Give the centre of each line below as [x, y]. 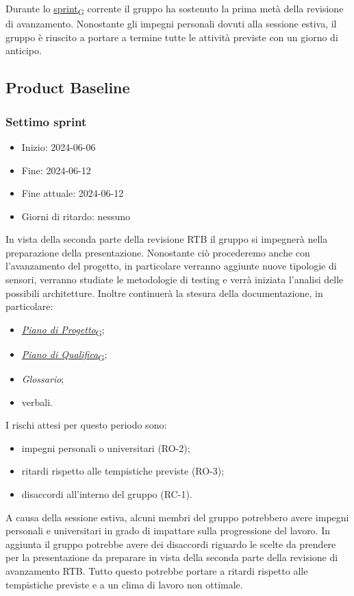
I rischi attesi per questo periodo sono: [86, 425]
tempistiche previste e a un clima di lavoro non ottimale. [124, 584]
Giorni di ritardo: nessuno [76, 216]
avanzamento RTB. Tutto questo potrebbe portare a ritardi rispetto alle [157, 571]
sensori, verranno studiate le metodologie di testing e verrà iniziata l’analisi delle [175, 279]
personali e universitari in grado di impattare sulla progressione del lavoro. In [168, 531]
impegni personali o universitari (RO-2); [106, 448]
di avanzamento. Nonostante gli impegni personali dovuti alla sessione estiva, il [171, 24]
